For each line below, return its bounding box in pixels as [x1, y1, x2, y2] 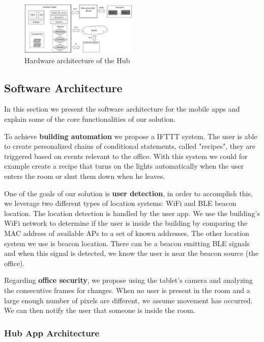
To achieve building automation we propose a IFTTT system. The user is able [4, 130, 257, 141]
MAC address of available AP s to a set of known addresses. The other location [4, 227, 249, 238]
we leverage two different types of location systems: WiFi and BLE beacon [4, 198, 237, 208]
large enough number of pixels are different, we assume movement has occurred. [4, 295, 253, 305]
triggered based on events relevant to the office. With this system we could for [4, 150, 248, 161]
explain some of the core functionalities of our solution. [4, 114, 176, 124]
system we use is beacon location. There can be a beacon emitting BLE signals [4, 238, 250, 248]
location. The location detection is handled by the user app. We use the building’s [4, 207, 260, 218]
